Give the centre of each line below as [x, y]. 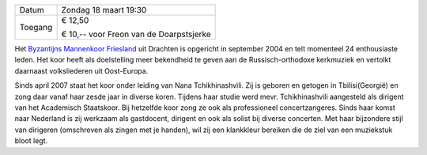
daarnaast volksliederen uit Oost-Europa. [81, 70]
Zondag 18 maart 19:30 [104, 10]
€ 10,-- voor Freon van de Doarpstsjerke [136, 34]
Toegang [36, 27]
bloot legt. [31, 141]
